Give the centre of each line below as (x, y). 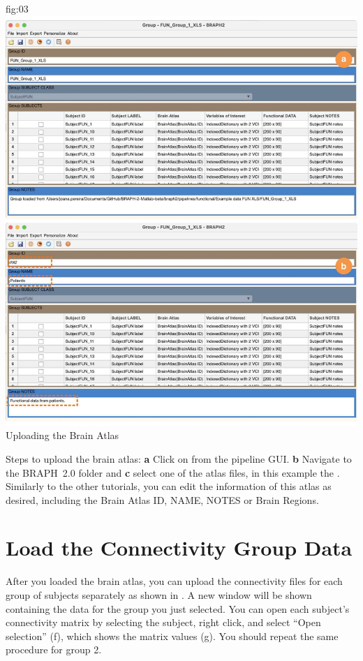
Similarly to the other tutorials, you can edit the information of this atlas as (169, 486)
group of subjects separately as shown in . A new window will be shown (159, 595)
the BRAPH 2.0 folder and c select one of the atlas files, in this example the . (173, 472)
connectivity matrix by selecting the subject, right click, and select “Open (163, 622)
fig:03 (17, 8)
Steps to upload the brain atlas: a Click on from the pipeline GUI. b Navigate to (179, 458)
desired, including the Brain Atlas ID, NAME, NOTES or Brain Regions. (162, 499)
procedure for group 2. (54, 649)
